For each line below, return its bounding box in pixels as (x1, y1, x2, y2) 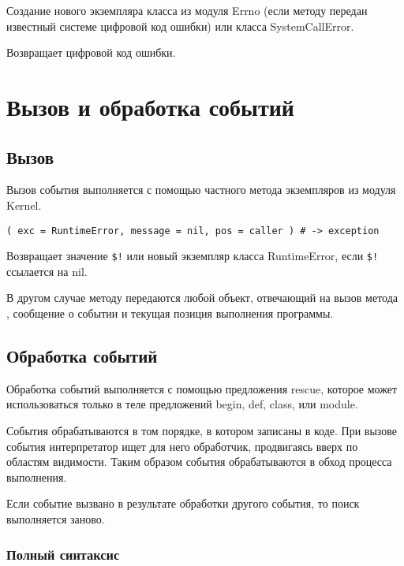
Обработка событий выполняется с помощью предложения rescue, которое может (6, 380, 398, 397)
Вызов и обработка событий (6, 90, 294, 122)
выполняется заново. (6, 511, 105, 527)
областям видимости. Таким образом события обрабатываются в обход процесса (6, 453, 392, 470)
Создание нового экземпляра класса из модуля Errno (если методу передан (6, 2, 368, 18)
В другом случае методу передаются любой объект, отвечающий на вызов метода (6, 289, 398, 306)
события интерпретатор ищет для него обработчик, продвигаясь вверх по (6, 438, 358, 454)
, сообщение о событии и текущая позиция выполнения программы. (6, 305, 334, 322)
